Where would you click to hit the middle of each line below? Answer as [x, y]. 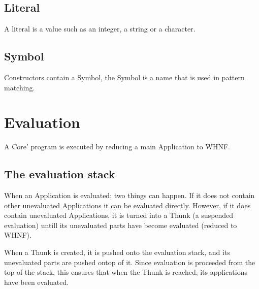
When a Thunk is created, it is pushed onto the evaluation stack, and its [117, 252]
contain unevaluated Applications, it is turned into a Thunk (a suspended [119, 215]
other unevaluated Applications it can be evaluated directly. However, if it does [127, 205]
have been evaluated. [37, 282]
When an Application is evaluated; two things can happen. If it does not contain [129, 195]
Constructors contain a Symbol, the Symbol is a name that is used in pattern [124, 77]
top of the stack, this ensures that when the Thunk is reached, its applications [126, 272]
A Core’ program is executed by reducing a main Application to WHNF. [117, 147]
